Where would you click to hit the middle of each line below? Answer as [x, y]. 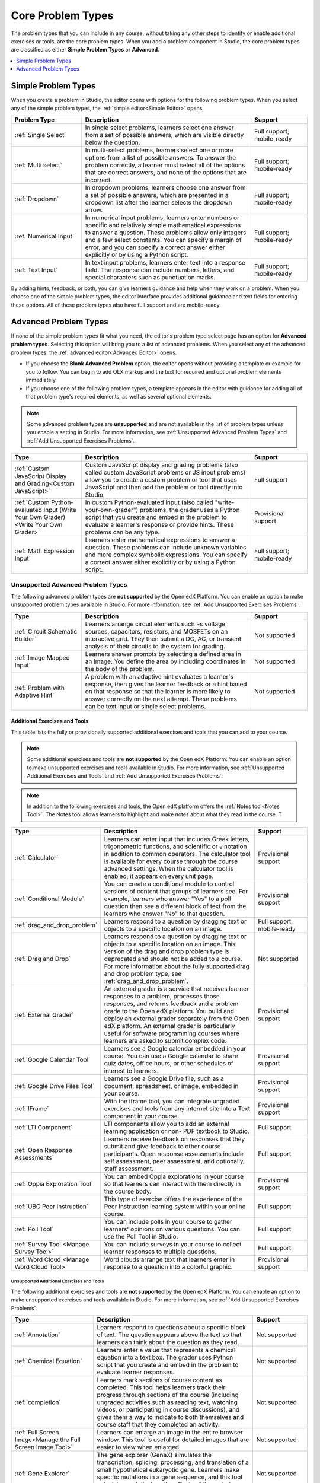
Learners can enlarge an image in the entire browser [170, 1432]
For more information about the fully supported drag [177, 966]
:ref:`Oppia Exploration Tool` [54, 1183]
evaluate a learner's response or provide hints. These [159, 525]
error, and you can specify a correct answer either [155, 247]
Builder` [25, 639]
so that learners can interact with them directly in [172, 1183]
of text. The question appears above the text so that [169, 1335]
